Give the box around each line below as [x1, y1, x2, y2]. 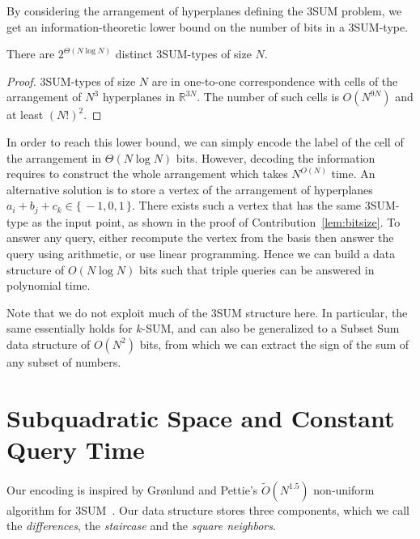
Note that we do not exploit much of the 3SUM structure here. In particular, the [6, 303, 408, 320]
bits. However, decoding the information [176, 149, 375, 166]
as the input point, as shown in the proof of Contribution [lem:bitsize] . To [32, 213, 401, 230]
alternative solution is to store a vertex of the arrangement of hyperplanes [6, 180, 373, 197]
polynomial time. [6, 277, 91, 294]
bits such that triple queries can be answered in [138, 261, 375, 278]
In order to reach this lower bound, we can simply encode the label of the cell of [6, 133, 404, 150]
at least [6, 106, 44, 123]
